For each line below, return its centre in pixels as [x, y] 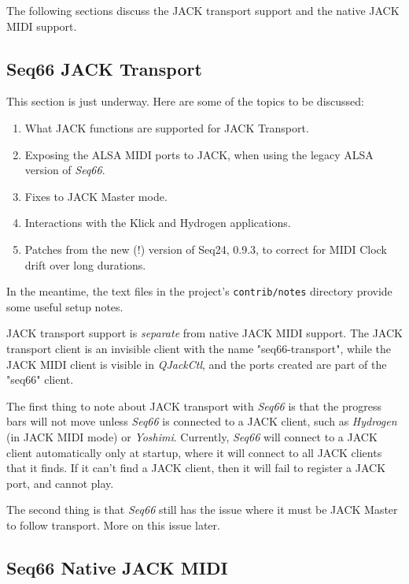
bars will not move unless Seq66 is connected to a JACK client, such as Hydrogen [202, 421]
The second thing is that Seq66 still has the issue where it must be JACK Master [202, 510]
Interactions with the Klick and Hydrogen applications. [158, 223]
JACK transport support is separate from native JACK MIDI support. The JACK [204, 333]
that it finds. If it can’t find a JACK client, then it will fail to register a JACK [196, 468]
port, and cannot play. [60, 483]
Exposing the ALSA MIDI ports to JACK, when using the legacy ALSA [199, 154]
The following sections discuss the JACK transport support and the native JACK [203, 10]
